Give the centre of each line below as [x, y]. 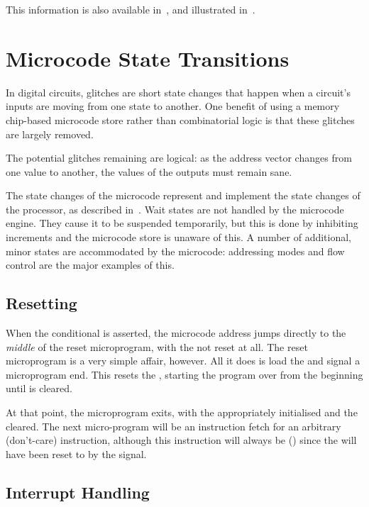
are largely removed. [50, 134]
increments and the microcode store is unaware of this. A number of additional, [179, 237]
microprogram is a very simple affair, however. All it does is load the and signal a [183, 361]
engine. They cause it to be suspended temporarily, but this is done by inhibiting [182, 223]
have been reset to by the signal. [76, 453]
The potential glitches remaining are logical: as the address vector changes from [179, 158]
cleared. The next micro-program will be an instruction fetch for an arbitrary [174, 426]
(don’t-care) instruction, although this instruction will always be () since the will [181, 440]
